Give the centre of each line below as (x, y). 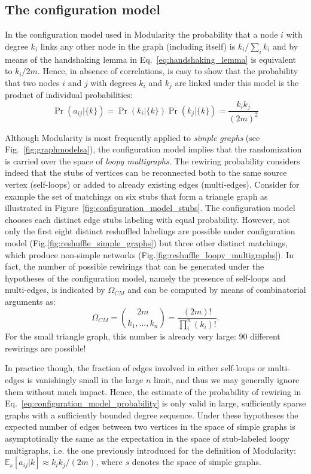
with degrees (113, 82)
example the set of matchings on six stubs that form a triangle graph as (136, 196)
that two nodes (32, 82)
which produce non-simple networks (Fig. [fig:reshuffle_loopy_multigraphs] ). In (149, 254)
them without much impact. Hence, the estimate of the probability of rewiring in (153, 391)
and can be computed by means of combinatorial (217, 290)
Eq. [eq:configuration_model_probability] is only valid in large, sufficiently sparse (155, 403)
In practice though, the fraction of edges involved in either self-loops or (135, 368)
